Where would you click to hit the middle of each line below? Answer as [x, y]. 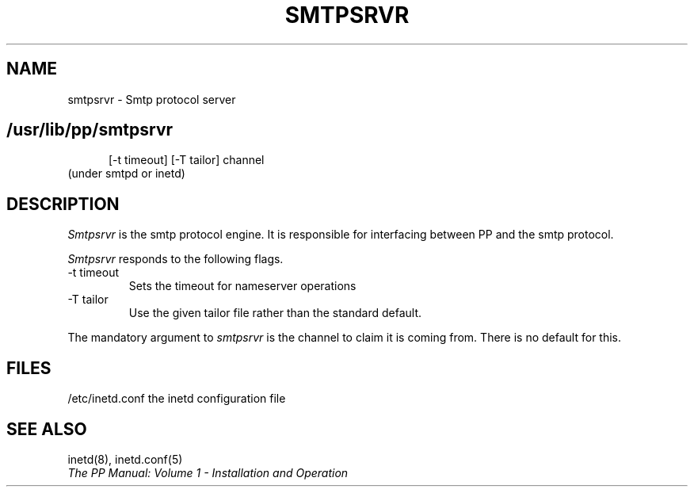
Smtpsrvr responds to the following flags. [175, 259]
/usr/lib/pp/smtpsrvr [90, 130]
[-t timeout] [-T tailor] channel [187, 160]
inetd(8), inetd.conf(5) [125, 459]
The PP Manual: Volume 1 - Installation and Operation [208, 472]
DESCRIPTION [63, 204]
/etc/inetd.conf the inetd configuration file [177, 399]
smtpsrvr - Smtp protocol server [152, 99]
